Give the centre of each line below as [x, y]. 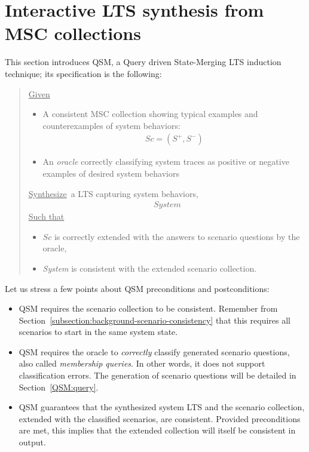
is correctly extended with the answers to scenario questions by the [177, 236]
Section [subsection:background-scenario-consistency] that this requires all [154, 320]
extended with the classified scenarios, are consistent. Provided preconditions [160, 418]
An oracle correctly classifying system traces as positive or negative [166, 162]
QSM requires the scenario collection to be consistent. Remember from [148, 308]
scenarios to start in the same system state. [98, 332]
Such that [46, 216]
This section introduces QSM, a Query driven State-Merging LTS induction [143, 62]
